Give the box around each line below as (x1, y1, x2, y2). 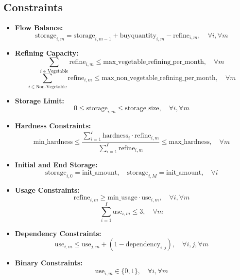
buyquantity (120, 32, 156, 39)
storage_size (125, 105, 159, 112)
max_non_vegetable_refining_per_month (102, 74, 216, 81)
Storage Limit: (15, 95, 65, 105)
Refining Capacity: (15, 47, 79, 58)
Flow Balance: (15, 22, 63, 33)
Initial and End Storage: (15, 160, 98, 170)
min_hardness (33, 138, 73, 145)
